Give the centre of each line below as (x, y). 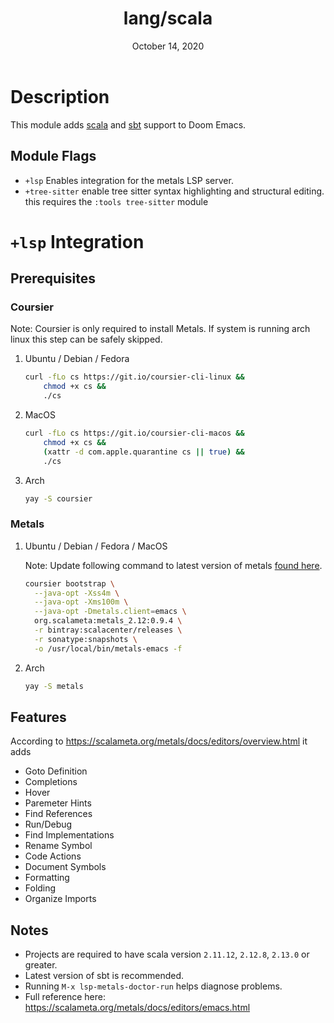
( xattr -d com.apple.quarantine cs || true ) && (144, 452)
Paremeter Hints (58, 803)
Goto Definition (56, 771)
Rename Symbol (58, 846)
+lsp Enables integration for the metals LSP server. (129, 180)
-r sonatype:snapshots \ (86, 639)
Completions (51, 782)
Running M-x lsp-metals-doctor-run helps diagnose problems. (153, 986)
